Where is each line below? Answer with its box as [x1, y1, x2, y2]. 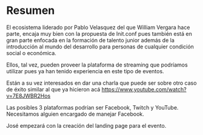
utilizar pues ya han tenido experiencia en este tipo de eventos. [6, 67, 165, 74]
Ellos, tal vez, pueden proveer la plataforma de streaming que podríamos [6, 61, 188, 68]
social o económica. [6, 49, 56, 56]
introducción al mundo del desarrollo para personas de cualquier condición [6, 43, 194, 50]
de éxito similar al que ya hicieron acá [6, 85, 101, 93]
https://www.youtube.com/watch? [101, 85, 187, 93]
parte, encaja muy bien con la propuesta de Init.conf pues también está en [6, 30, 192, 37]
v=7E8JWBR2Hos [6, 92, 51, 99]
